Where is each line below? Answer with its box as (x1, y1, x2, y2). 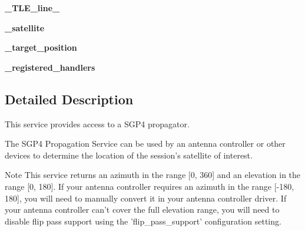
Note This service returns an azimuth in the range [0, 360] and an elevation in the (5, 169, 301, 181)
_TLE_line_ (5, 2, 60, 14)
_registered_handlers (5, 61, 95, 73)
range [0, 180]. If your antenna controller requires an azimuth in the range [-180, (5, 180, 294, 192)
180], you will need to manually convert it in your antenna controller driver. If (5, 192, 287, 204)
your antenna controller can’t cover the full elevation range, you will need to (5, 203, 280, 216)
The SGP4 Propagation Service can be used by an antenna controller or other (5, 137, 286, 150)
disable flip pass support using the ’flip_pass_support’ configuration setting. (5, 214, 281, 227)
